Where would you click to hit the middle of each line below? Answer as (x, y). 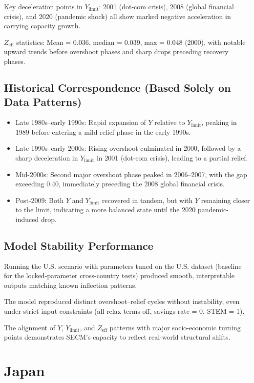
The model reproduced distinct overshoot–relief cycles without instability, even (122, 301)
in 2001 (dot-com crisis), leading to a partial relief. (172, 157)
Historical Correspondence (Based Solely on (117, 87)
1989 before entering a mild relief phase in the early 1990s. (103, 131)
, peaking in (219, 122)
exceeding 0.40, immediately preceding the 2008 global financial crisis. (120, 184)
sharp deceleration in (47, 157)
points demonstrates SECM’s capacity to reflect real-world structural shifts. (117, 337)
